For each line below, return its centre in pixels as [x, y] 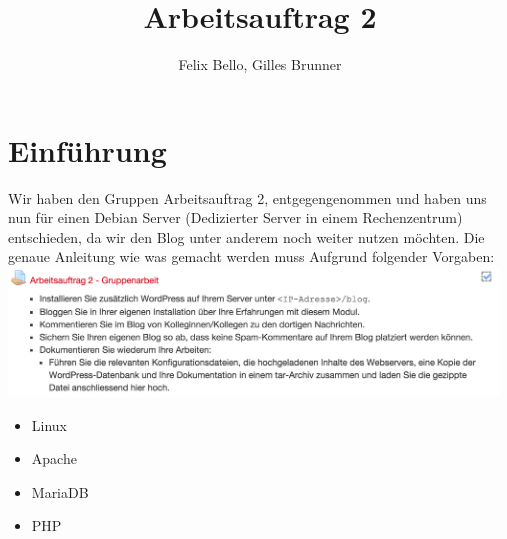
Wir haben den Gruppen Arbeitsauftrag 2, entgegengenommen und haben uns [247, 197]
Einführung [87, 149]
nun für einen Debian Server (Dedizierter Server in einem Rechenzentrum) [235, 217]
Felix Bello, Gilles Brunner [260, 64]
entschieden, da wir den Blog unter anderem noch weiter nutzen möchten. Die [246, 236]
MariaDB [60, 491]
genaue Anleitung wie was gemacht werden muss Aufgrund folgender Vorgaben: [251, 256]
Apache [54, 458]
